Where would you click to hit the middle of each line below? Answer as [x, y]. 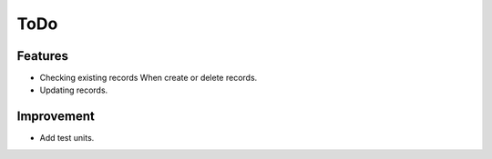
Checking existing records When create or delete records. [149, 78]
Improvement [56, 117]
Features [42, 56]
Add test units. [67, 138]
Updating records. [74, 90]
